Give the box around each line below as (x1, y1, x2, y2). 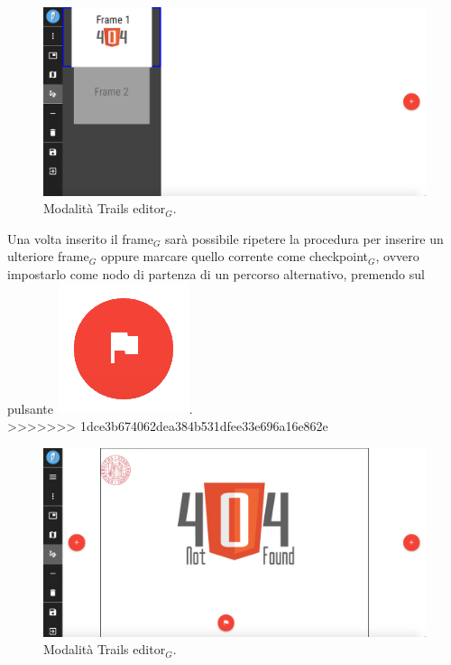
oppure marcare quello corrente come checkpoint (100, 247, 368, 266)
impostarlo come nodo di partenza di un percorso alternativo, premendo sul (7, 265, 425, 284)
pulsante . (7, 398, 193, 417)
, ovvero (375, 247, 419, 266)
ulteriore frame (7, 247, 89, 266)
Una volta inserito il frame (7, 229, 153, 248)
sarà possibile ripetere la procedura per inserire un (165, 229, 444, 248)
